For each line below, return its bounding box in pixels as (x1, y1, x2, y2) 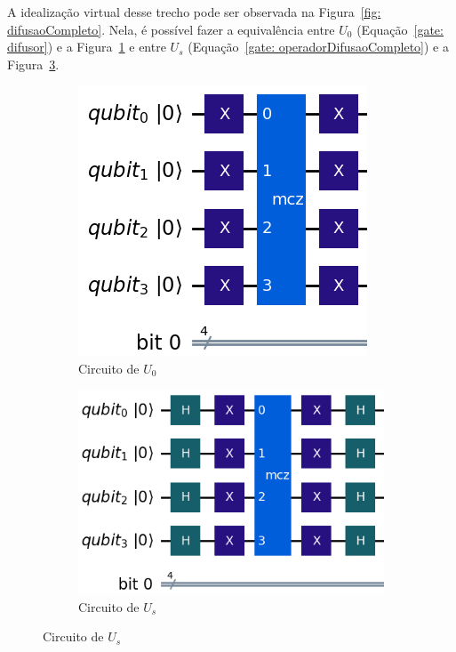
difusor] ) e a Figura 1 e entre (7, 37, 166, 56)
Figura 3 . (7, 54, 60, 73)
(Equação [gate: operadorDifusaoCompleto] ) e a (188, 37, 450, 56)
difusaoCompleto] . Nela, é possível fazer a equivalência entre (7, 20, 335, 38)
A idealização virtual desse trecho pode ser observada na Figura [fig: (7, 3, 381, 20)
